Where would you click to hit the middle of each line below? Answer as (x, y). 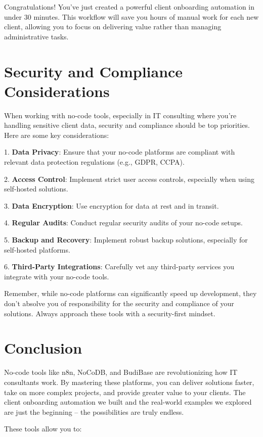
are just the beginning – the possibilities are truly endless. (94, 411)
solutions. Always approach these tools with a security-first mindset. (110, 313)
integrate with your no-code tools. (57, 276)
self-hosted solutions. (36, 189)
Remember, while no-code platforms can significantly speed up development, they (130, 293)
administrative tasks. (36, 36)
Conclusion (43, 348)
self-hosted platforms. (37, 249)
